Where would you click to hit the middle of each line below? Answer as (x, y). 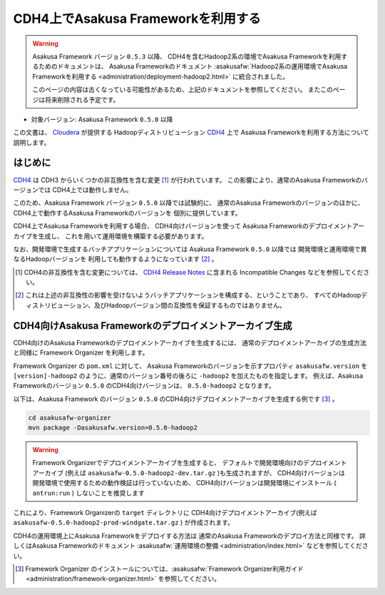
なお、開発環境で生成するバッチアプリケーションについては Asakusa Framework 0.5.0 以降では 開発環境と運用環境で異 (190, 249)
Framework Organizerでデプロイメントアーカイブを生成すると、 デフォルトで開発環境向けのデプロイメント (190, 463)
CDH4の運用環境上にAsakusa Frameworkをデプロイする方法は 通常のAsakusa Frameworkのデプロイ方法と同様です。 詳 (190, 536)
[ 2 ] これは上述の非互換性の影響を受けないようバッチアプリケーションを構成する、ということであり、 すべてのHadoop (188, 295)
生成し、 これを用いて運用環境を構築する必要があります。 (123, 236)
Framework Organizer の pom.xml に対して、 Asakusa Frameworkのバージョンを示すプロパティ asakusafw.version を (190, 366)
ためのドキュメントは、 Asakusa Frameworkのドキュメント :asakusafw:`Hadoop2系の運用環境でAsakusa (193, 66)
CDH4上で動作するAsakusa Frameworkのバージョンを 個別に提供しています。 (127, 213)
